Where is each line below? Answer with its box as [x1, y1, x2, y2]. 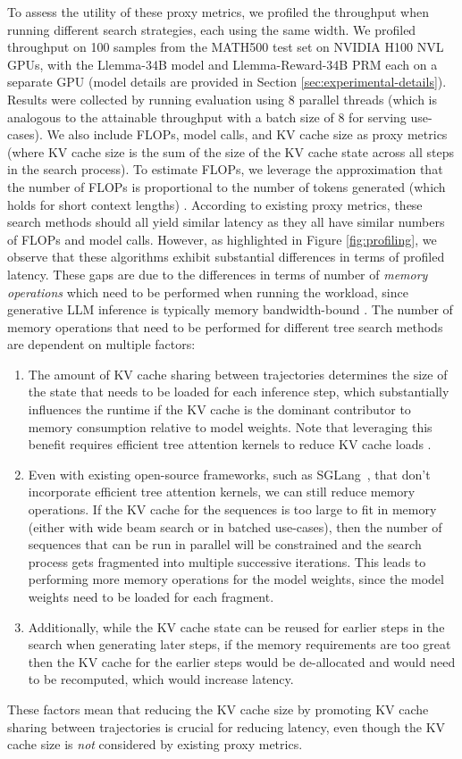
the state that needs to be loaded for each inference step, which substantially [28, 382, 449, 401]
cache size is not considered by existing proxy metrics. [7, 735, 303, 754]
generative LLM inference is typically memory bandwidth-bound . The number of [7, 300, 453, 319]
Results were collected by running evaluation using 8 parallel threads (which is [7, 89, 438, 108]
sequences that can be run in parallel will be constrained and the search [28, 535, 422, 554]
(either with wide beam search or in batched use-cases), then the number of [28, 517, 442, 536]
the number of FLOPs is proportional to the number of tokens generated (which [7, 177, 446, 196]
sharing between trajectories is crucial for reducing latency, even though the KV [7, 717, 446, 736]
